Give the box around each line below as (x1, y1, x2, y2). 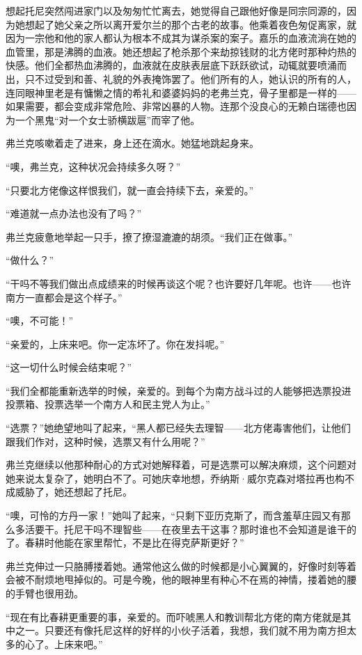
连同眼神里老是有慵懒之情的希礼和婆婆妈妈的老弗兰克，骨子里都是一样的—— (6, 85, 356, 100)
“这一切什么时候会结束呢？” (6, 360, 132, 374)
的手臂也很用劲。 (6, 586, 84, 600)
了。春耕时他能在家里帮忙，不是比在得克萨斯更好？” (6, 535, 244, 550)
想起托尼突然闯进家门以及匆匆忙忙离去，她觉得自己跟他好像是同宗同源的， (6, 3, 347, 17)
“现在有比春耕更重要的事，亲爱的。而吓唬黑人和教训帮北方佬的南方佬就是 (6, 609, 342, 624)
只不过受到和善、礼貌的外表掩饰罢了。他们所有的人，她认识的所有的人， (24, 71, 356, 86)
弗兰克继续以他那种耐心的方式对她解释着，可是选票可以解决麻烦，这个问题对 (6, 457, 356, 472)
